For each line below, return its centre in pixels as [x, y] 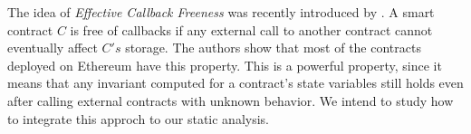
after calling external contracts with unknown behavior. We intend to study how [231, 100]
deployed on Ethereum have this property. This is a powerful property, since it [225, 65]
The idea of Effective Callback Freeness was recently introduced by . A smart [221, 12]
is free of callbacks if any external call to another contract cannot [251, 29]
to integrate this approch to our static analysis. [138, 118]
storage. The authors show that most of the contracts [273, 48]
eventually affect [53, 48]
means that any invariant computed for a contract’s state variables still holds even [235, 83]
